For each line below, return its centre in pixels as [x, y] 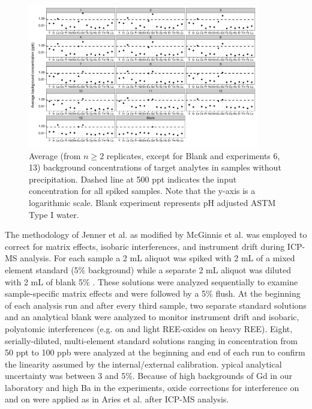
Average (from [55, 155]
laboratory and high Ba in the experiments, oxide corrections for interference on [152, 387]
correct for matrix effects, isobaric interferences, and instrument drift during [145, 246]
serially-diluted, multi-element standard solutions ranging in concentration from [151, 340]
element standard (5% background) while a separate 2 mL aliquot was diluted [148, 269]
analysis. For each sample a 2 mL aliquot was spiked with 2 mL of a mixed [157, 258]
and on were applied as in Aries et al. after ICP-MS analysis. [117, 399]
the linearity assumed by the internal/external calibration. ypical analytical [143, 364]
